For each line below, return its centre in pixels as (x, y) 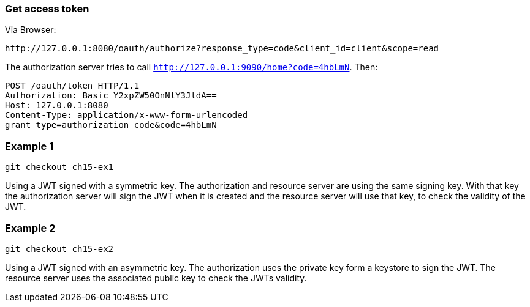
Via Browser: (31, 30)
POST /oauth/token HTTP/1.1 (72, 86)
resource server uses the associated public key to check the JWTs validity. (156, 278)
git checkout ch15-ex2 (59, 249)
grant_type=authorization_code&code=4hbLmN (111, 125)
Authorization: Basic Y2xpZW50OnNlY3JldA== (111, 96)
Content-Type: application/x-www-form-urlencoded (127, 115)
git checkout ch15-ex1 (59, 167)
